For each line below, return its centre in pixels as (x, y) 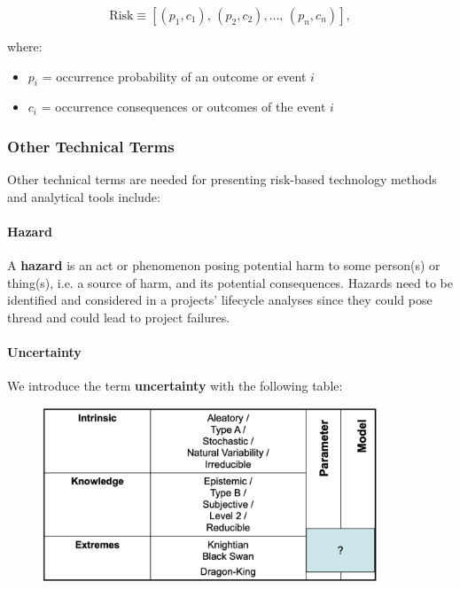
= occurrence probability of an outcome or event (174, 76)
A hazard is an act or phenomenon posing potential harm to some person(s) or (224, 265)
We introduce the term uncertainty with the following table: (175, 386)
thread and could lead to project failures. (119, 317)
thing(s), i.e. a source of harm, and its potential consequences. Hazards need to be (230, 282)
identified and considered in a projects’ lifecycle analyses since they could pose (220, 300)
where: (25, 46)
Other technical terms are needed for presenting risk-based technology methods (222, 179)
